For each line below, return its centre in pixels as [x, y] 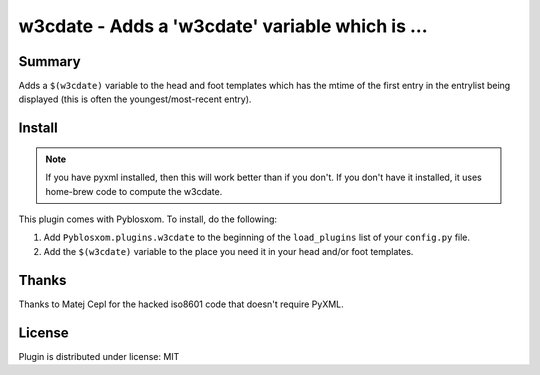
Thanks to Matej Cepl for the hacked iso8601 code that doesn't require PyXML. [181, 304]
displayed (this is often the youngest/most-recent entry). [135, 99]
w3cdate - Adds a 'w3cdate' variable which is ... [223, 26]
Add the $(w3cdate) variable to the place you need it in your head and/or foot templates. [228, 251]
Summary [49, 61]
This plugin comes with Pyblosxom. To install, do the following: [148, 219]
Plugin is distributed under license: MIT [99, 356]
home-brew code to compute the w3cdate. [134, 191]
